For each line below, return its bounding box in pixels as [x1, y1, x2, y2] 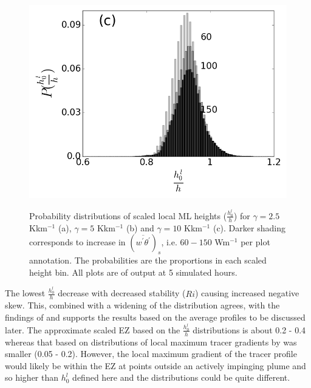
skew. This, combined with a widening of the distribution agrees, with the [5, 299, 280, 311]
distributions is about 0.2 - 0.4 [193, 323, 306, 336]
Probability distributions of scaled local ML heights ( [29, 209, 227, 222]
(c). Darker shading [213, 221, 285, 234]
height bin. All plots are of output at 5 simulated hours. [29, 265, 238, 278]
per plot [241, 236, 270, 248]
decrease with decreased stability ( [58, 287, 186, 299]
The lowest [5, 287, 46, 299]
